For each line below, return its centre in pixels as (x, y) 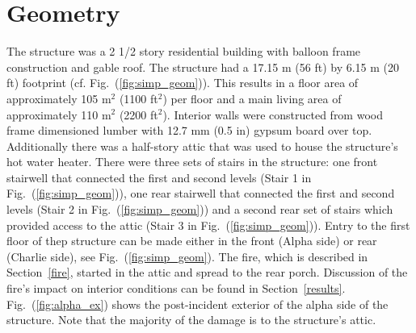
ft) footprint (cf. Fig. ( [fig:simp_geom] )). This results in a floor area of (183, 83)
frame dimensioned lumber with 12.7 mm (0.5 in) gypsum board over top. (189, 130)
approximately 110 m (59, 114)
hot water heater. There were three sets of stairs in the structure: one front (192, 162)
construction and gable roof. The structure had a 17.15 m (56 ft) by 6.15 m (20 (203, 67)
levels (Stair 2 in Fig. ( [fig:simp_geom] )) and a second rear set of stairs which (200, 209)
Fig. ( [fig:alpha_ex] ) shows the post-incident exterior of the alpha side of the (197, 304)
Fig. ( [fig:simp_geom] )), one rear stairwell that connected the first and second (201, 193)
